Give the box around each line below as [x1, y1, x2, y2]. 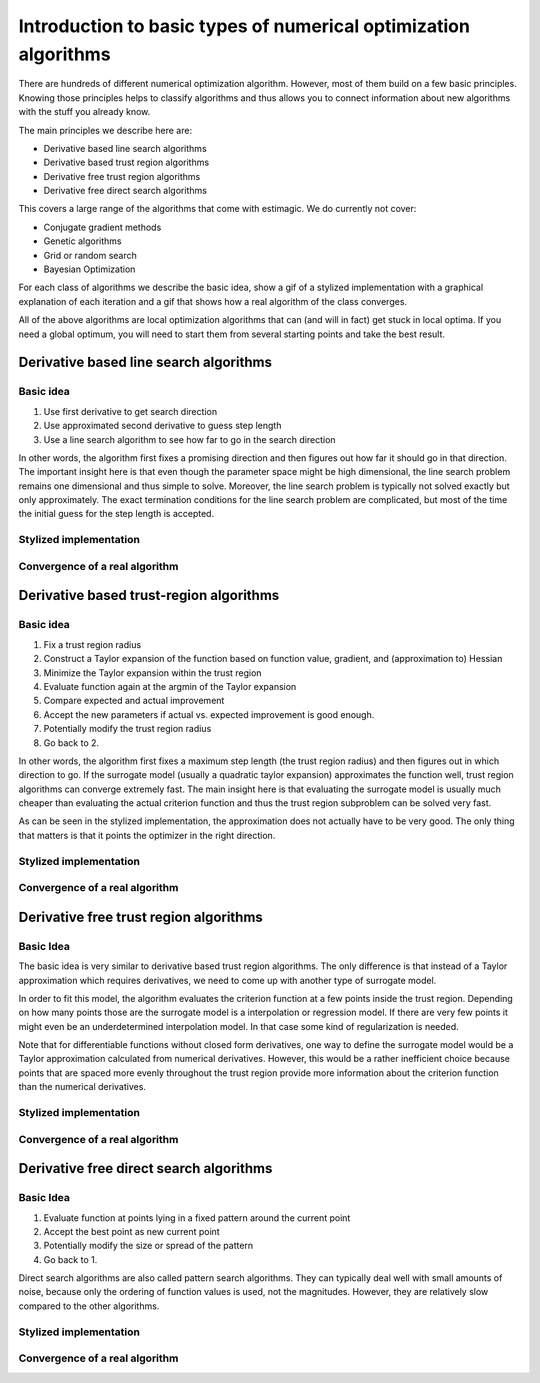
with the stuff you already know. [18, 106, 151, 118]
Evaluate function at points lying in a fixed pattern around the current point [43, 1211, 351, 1224]
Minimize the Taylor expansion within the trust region [43, 666, 262, 679]
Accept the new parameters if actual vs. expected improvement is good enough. [43, 708, 375, 720]
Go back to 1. [43, 1253, 98, 1265]
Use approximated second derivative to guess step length [43, 420, 282, 432]
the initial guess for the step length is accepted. [18, 508, 215, 520]
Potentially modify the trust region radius [43, 723, 212, 735]
